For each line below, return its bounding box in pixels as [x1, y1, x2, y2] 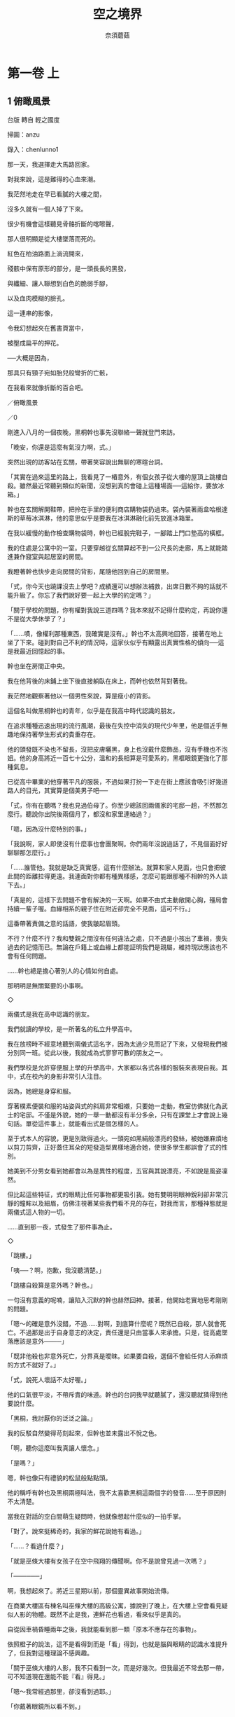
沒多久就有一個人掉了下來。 [7, 205, 87, 213]
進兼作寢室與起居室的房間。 [7, 552, 87, 560]
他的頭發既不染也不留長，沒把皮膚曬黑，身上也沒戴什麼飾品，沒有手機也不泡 [7, 745, 228, 753]
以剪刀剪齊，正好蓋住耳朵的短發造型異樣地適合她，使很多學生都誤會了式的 [7, 1143, 222, 1151]
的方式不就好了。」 [7, 1360, 59, 1369]
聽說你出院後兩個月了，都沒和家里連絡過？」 [25, 810, 155, 818]
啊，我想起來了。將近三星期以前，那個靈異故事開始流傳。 [7, 1586, 173, 1594]
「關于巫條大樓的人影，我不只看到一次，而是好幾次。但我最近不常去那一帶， [7, 1663, 228, 1671]
